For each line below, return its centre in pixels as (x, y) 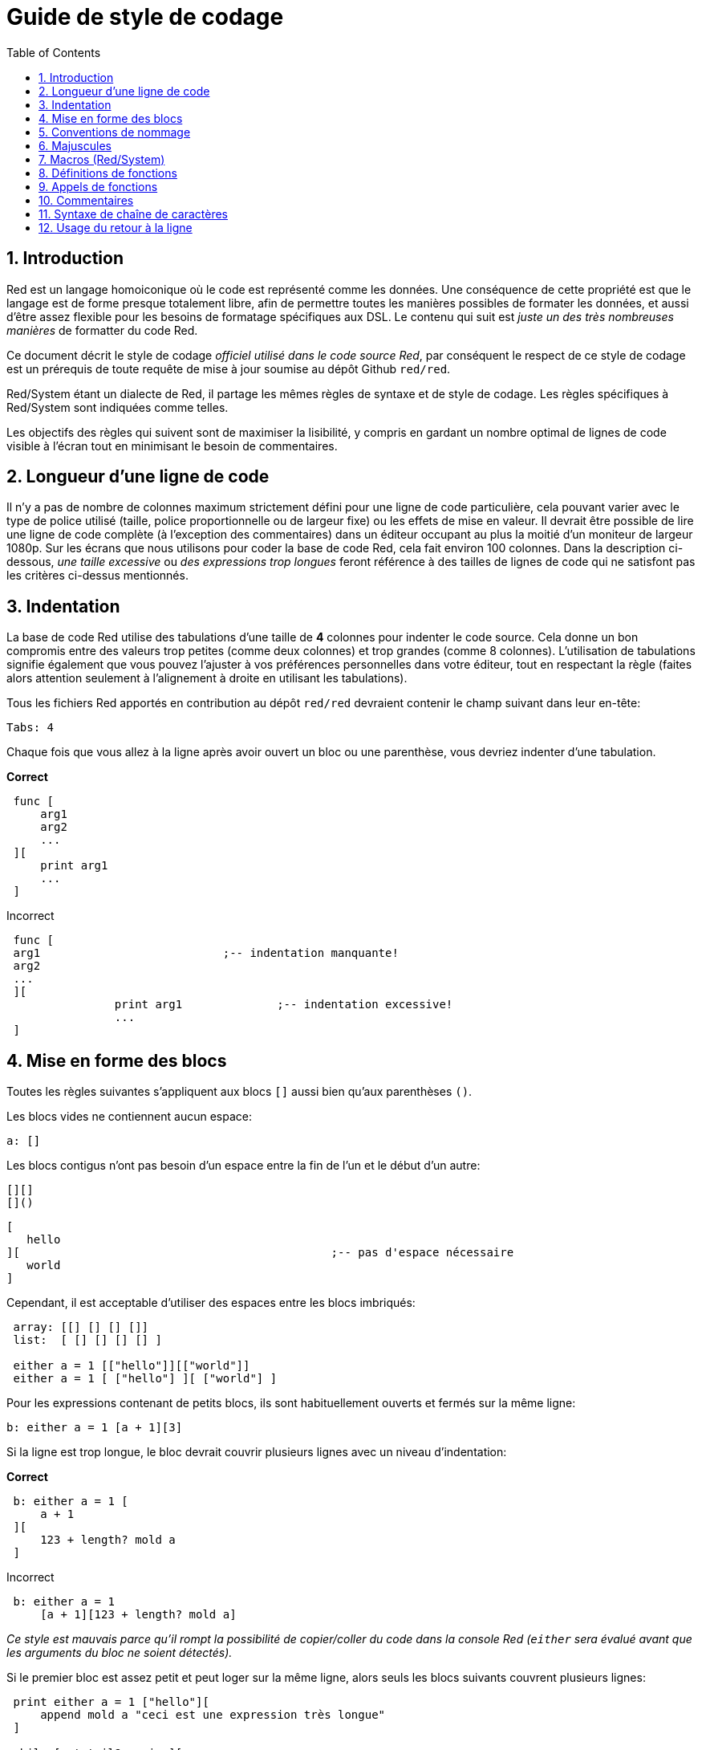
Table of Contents (54, 52)
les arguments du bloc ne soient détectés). (120, 1653)
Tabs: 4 (30, 728)
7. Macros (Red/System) (102, 159)
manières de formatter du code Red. (102, 330)
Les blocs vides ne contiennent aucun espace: (130, 1117)
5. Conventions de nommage (115, 132)
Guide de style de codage (145, 17)
